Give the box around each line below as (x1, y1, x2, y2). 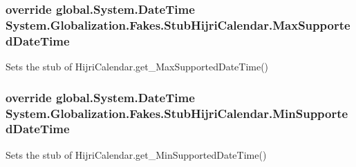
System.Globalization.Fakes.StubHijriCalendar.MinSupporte (6, 104, 348, 121)
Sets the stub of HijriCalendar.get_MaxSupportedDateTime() (6, 59, 269, 74)
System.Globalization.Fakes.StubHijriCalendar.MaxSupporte (6, 16, 350, 33)
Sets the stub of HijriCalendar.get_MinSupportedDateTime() (6, 147, 267, 161)
